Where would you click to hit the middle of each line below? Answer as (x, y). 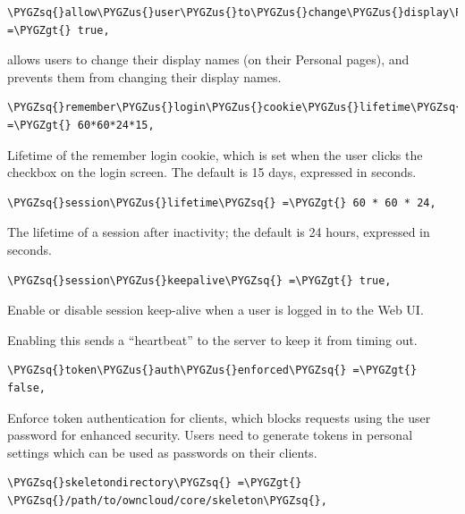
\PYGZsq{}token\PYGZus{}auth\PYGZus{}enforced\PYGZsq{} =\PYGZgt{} (212, 371)
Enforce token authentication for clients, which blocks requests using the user (219, 417)
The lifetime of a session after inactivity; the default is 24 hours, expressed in (219, 232)
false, (26, 388)
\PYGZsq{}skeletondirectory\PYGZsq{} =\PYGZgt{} (155, 483)
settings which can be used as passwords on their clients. (162, 452)
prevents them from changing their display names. (144, 76)
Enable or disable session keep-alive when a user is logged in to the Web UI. (216, 310)
